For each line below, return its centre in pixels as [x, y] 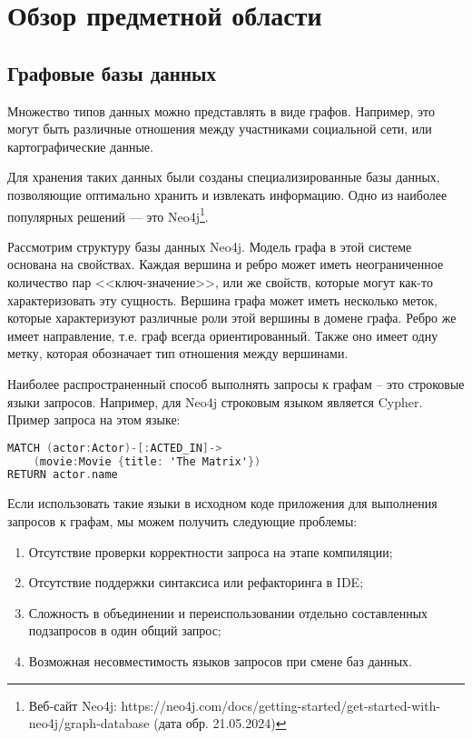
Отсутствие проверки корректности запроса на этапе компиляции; [211, 551]
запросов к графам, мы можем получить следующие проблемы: [182, 520]
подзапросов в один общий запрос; [125, 630]
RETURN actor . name [63, 475]
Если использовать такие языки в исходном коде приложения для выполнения [222, 503]
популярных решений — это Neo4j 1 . [108, 215]
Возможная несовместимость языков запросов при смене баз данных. [221, 660]
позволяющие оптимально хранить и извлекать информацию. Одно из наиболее [227, 194]
